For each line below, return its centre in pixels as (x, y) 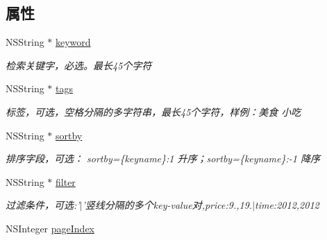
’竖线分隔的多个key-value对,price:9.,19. (167, 205)
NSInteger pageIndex (50, 228)
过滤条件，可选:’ (43, 205)
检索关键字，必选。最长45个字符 (79, 65)
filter (66, 181)
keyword (73, 42)
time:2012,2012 (287, 205)
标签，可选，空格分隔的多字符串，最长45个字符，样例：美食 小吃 (153, 111)
